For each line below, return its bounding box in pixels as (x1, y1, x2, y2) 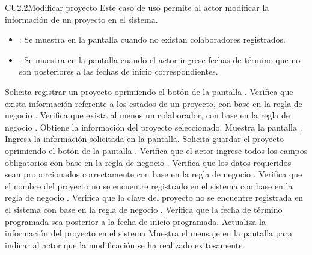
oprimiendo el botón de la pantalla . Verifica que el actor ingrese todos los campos (5, 144, 308, 156)
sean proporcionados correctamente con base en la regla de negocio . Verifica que (5, 168, 302, 180)
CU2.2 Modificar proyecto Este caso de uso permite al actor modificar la (5, 1, 269, 13)
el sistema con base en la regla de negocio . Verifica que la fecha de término (5, 203, 283, 215)
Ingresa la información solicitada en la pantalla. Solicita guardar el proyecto (5, 132, 284, 145)
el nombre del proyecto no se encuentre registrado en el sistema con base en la (5, 179, 293, 192)
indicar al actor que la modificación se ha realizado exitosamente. (5, 238, 245, 251)
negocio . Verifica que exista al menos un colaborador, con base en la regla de (5, 109, 290, 121)
